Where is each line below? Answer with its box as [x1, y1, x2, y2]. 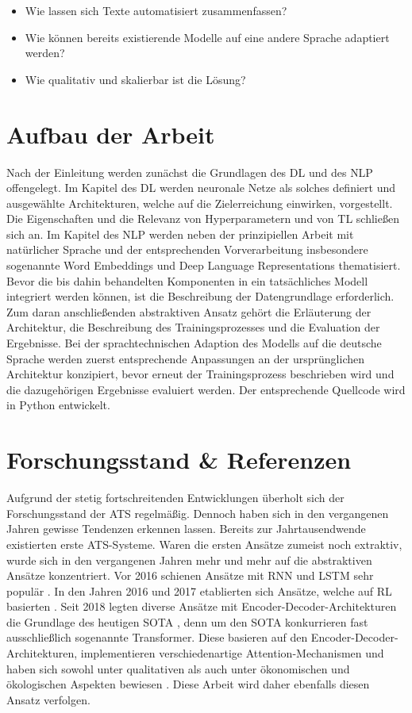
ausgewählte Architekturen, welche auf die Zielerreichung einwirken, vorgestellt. [6, 194, 393, 211]
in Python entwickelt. [6, 397, 110, 413]
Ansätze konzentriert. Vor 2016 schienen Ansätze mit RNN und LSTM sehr [6, 567, 374, 584]
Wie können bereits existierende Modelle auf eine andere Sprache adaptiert [25, 29, 390, 45]
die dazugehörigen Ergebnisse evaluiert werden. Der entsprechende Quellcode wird [6, 381, 406, 397]
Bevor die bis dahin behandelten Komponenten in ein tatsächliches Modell [6, 272, 368, 289]
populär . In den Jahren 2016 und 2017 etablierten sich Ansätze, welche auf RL [6, 582, 392, 599]
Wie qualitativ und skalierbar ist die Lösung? [25, 71, 246, 87]
